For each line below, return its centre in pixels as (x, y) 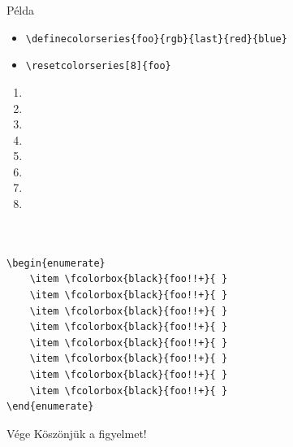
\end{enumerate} (50, 407)
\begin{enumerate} (56, 263)
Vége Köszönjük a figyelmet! (77, 433)
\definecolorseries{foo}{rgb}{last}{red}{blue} (156, 39)
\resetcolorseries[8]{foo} (98, 66)
